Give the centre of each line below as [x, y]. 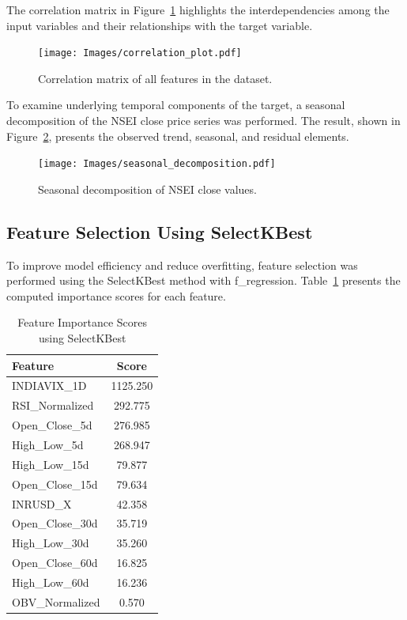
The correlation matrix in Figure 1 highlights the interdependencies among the [198, 9]
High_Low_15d [51, 464]
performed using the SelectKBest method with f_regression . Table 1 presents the [203, 280]
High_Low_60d [51, 582]
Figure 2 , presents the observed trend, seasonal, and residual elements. [178, 136]
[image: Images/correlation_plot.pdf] [140, 53]
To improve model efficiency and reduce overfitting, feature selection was [182, 265]
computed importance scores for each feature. [116, 295]
